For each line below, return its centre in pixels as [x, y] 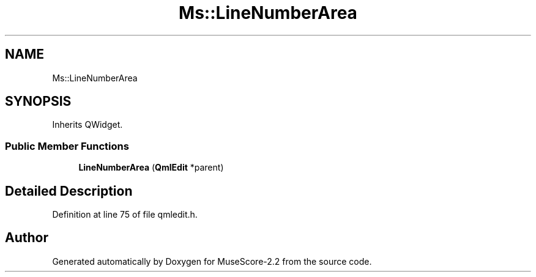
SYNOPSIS [38, 102]
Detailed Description [69, 191]
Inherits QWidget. [87, 125]
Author [27, 238]
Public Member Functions [67, 146]
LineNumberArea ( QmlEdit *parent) [151, 168]
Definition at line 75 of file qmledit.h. [125, 215]
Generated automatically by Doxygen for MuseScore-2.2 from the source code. [212, 261]
